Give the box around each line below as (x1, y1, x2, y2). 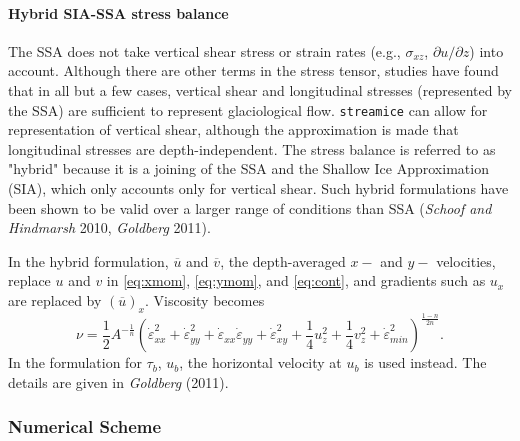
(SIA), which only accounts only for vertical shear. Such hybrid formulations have (8, 178, 509, 199)
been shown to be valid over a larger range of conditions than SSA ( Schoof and (8, 197, 492, 218)
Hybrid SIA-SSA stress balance (8, 2, 229, 23)
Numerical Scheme (8, 414, 162, 439)
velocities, (436, 250, 496, 271)
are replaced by (8, 289, 102, 310)
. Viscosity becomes (144, 289, 265, 310)
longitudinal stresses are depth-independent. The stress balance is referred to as (8, 138, 496, 159)
